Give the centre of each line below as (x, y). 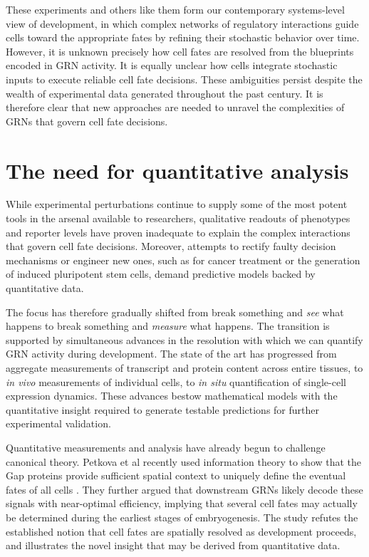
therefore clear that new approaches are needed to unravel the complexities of (175, 107)
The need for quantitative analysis (177, 170)
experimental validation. (58, 423)
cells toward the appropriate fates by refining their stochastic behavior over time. (183, 37)
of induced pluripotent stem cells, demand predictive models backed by (161, 274)
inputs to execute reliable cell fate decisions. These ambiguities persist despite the (184, 79)
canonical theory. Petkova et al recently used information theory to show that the (184, 461)
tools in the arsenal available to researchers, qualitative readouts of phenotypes (178, 218)
